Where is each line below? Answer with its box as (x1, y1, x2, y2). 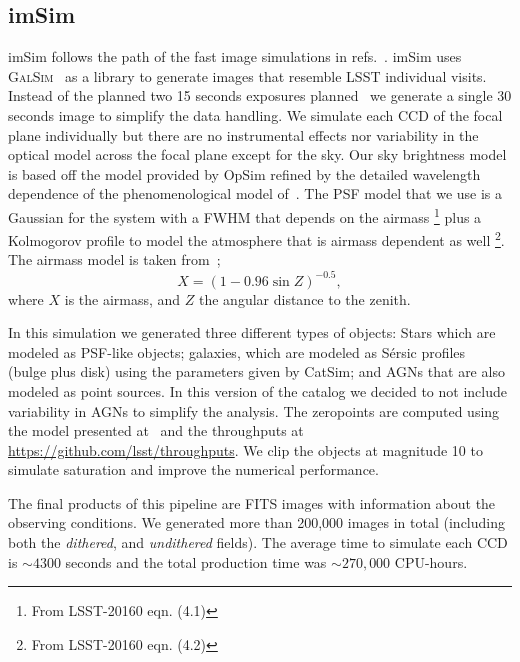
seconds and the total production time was (65, 551, 327, 572)
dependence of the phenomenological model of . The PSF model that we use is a (8, 183, 503, 204)
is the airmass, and (64, 288, 181, 309)
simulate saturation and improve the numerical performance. (8, 459, 379, 480)
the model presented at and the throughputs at (8, 420, 304, 441)
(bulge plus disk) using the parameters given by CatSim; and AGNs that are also (8, 361, 505, 382)
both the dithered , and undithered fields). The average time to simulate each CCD (8, 532, 508, 553)
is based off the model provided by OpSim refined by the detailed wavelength (8, 163, 481, 184)
